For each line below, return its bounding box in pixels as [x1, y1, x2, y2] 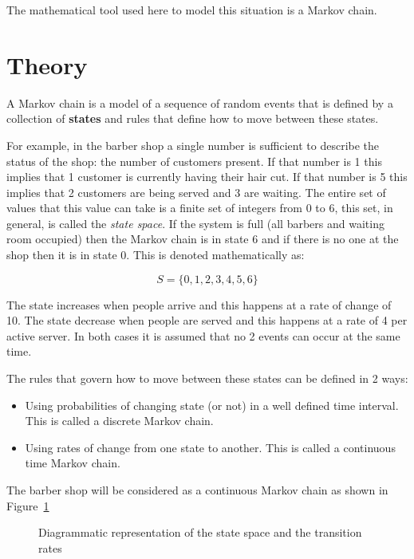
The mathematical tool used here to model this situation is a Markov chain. [6, 2, 377, 18]
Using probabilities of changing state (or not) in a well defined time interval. [25, 396, 399, 413]
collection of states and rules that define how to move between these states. [6, 110, 379, 127]
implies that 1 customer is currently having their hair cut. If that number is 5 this [6, 168, 408, 185]
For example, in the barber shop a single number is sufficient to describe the [6, 136, 380, 153]
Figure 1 [6, 497, 49, 514]
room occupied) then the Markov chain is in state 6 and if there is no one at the [6, 230, 399, 247]
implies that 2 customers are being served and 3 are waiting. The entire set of [6, 183, 386, 200]
